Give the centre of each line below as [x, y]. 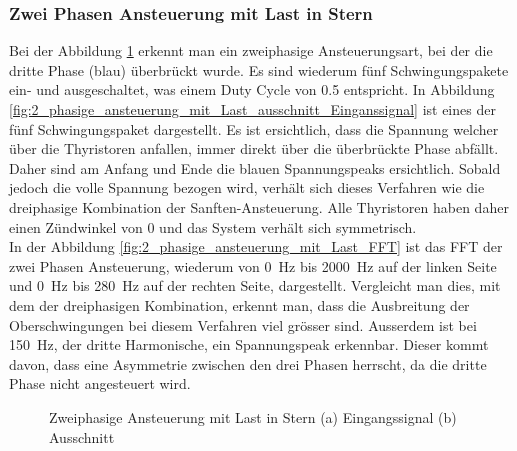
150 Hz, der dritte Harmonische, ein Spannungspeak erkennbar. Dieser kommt [249, 344]
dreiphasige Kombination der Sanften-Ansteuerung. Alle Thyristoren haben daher [259, 206]
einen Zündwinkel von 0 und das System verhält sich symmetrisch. [213, 226]
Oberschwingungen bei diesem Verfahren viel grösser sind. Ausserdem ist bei [243, 324]
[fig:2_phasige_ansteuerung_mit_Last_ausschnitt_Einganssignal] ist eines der [252, 109]
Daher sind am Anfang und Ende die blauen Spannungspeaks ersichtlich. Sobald [255, 167]
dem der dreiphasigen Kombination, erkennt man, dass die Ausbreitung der [239, 304]
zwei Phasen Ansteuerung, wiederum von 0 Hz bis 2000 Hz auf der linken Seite [253, 265]
